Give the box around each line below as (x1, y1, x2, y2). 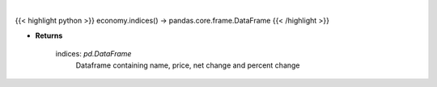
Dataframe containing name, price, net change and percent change (75, 60, 300, 70)
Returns (35, 31, 63, 40)
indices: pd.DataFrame (55, 49, 132, 59)
